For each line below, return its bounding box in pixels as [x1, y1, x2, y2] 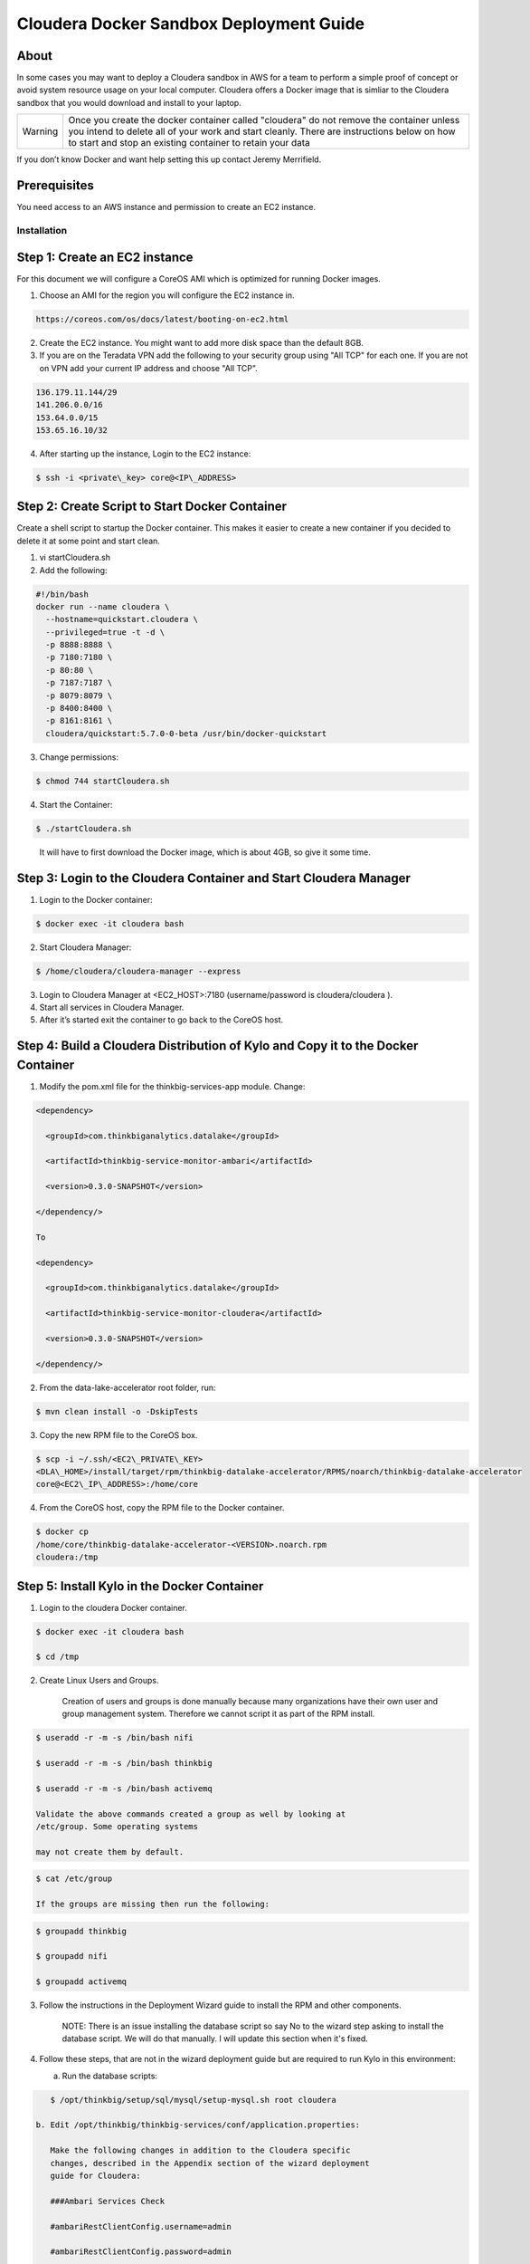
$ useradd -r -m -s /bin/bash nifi [35, 1732, 194, 1743]
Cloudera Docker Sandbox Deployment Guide [16, 14, 365, 34]
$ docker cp [35, 1527, 90, 1537]
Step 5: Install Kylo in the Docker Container [16, 1578, 264, 1594]
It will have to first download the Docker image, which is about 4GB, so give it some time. [39, 847, 371, 858]
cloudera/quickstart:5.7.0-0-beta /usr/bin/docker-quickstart [45, 728, 327, 738]
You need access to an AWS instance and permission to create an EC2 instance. [16, 202, 317, 213]
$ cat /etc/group [35, 1874, 113, 1884]
